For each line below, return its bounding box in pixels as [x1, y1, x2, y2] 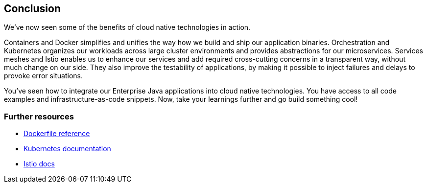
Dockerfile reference [24, 129, 90, 138]
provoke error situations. [4, 71, 83, 80]
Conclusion [4, 2, 61, 15]
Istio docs [24, 160, 55, 168]
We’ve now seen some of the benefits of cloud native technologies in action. [4, 23, 251, 32]
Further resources [4, 111, 74, 121]
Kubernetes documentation [24, 144, 111, 153]
